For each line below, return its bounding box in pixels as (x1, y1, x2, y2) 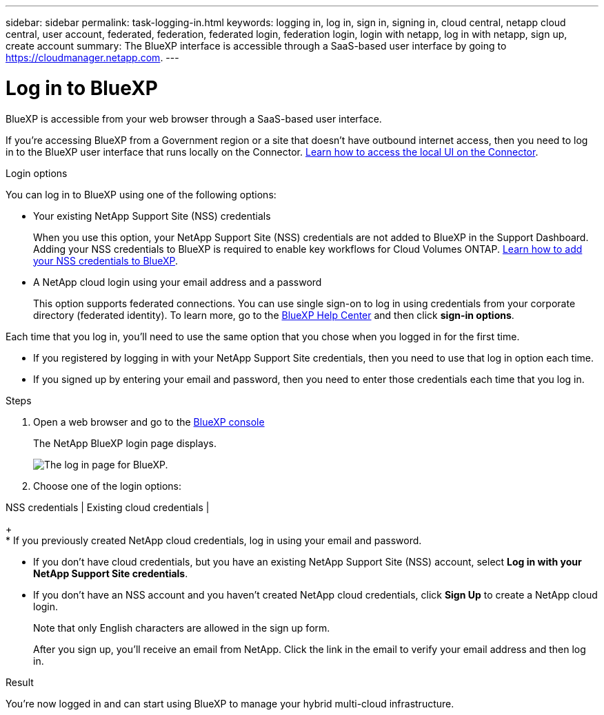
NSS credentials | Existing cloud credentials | (6, 501, 210, 513)
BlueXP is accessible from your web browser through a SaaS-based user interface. (6, 112, 382, 125)
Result (6, 676, 34, 688)
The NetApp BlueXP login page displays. (33, 437, 217, 449)
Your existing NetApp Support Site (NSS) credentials (33, 209, 271, 222)
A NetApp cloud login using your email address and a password (33, 276, 322, 288)
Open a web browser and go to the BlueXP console (33, 415, 265, 428)
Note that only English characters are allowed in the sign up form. (33, 621, 330, 634)
